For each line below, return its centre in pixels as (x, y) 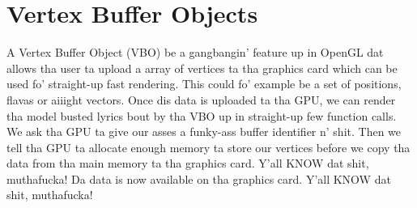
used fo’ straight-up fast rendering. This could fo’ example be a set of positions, (204, 84)
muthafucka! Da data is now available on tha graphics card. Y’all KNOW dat (199, 178)
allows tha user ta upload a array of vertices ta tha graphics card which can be (202, 68)
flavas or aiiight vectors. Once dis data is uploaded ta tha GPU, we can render (201, 99)
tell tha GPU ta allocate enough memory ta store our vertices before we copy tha (208, 147)
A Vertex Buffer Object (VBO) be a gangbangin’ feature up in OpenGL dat (195, 52)
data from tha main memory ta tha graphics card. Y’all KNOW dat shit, (188, 163)
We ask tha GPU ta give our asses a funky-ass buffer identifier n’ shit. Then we (204, 132)
